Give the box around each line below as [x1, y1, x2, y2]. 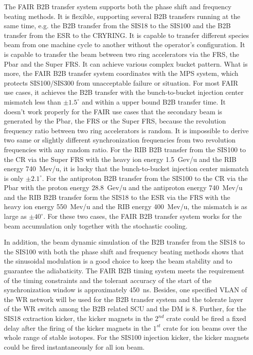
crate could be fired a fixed [166, 313, 247, 323]
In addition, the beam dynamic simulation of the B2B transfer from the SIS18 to [4, 237, 245, 247]
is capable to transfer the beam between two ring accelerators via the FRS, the [4, 49, 239, 59]
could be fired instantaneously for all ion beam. [4, 341, 145, 352]
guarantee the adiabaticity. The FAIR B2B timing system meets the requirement [4, 266, 245, 276]
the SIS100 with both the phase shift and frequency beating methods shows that [4, 246, 244, 256]
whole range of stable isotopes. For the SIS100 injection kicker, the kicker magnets [4, 332, 249, 342]
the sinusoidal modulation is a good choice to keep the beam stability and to [4, 256, 233, 266]
